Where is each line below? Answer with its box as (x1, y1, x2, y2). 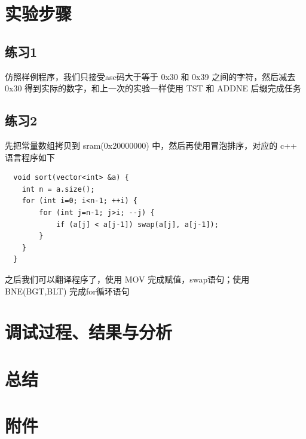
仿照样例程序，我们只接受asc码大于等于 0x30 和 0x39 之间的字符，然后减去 (5, 70, 296, 82)
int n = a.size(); (22, 185, 95, 194)
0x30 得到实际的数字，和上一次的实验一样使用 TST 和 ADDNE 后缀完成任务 (5, 82, 301, 94)
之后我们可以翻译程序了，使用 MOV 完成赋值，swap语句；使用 (5, 272, 250, 285)
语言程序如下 (5, 151, 55, 163)
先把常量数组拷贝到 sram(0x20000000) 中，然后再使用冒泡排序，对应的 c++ (5, 139, 297, 151)
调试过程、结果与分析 (5, 320, 173, 344)
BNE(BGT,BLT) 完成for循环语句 (5, 284, 130, 297)
